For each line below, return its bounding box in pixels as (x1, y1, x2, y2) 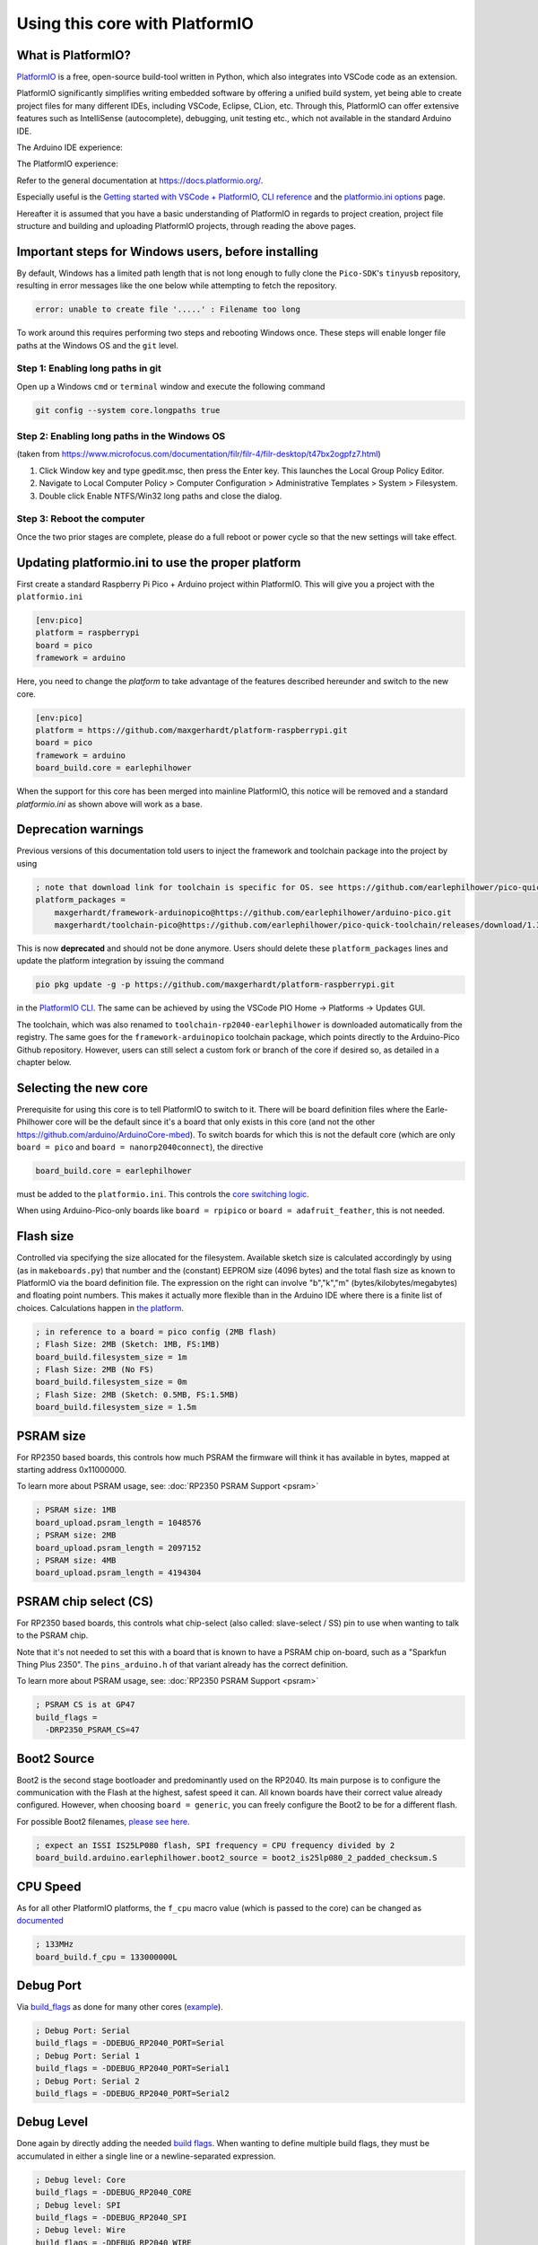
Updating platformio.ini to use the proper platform (16, 555, 301, 570)
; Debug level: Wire (35, 2225, 126, 2235)
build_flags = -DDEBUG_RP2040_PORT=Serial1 (35, 2064, 230, 2073)
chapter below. (16, 1056, 72, 1068)
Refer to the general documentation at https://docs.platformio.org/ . (16, 175, 264, 186)
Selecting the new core (16, 1080, 148, 1096)
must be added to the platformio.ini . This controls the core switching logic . (16, 1188, 309, 1199)
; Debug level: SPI (35, 2200, 121, 2210)
